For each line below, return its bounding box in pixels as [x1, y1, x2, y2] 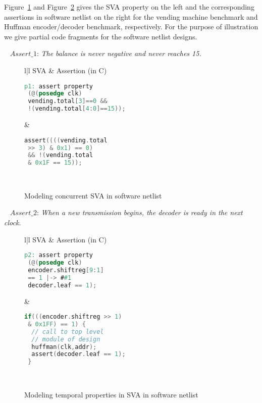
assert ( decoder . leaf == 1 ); [31, 350, 126, 358]
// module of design [31, 335, 100, 343]
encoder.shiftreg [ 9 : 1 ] [28, 266, 104, 274]
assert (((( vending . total [24, 136, 108, 144]
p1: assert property [24, 82, 93, 90]
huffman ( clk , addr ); [31, 343, 97, 350]
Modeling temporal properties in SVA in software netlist [24, 389, 198, 399]
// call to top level [31, 328, 104, 335]
